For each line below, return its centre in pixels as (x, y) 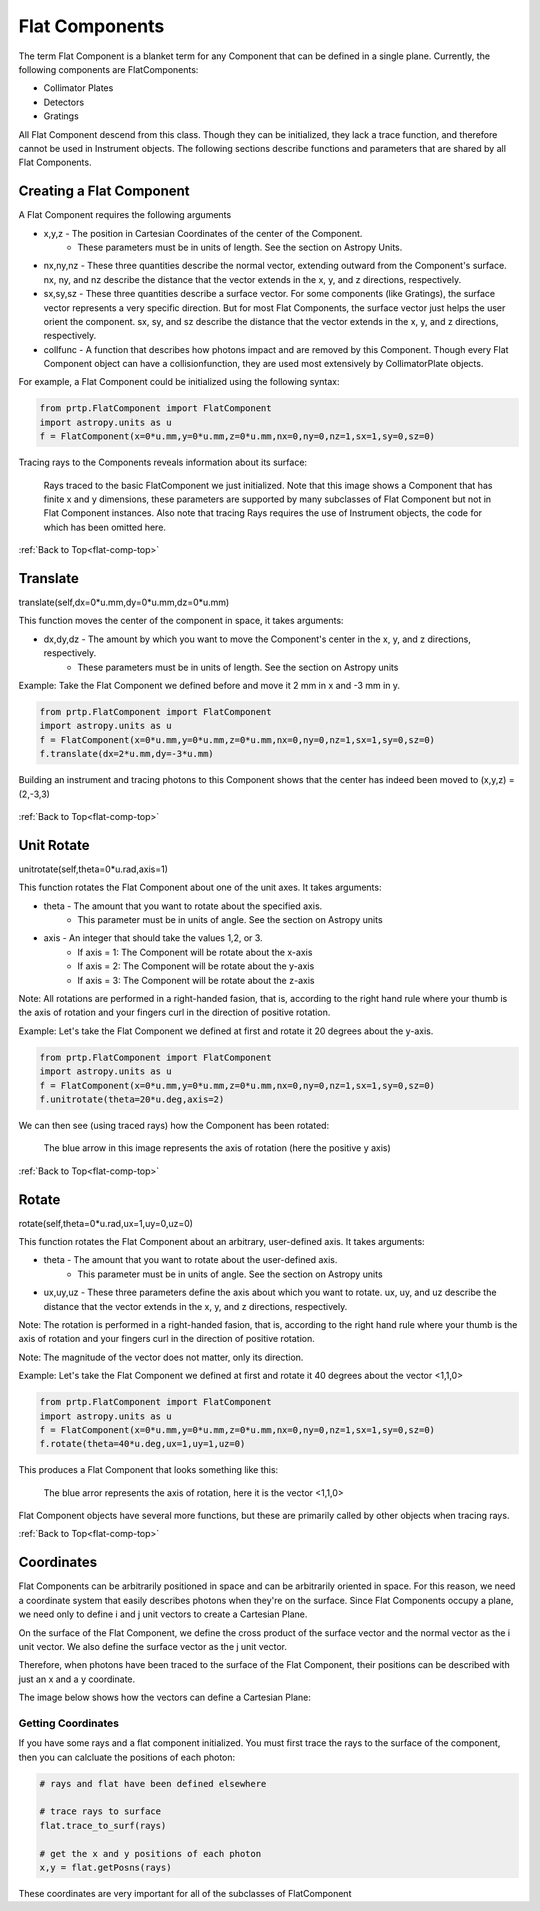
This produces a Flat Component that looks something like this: (148, 1470)
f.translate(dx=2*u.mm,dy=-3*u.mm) (126, 754)
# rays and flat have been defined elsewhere (153, 1783)
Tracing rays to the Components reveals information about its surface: (163, 462)
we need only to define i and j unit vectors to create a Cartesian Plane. (163, 1614)
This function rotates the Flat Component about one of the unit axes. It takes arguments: (200, 887)
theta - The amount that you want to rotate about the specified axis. (183, 906)
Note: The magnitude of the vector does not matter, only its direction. (161, 1357)
